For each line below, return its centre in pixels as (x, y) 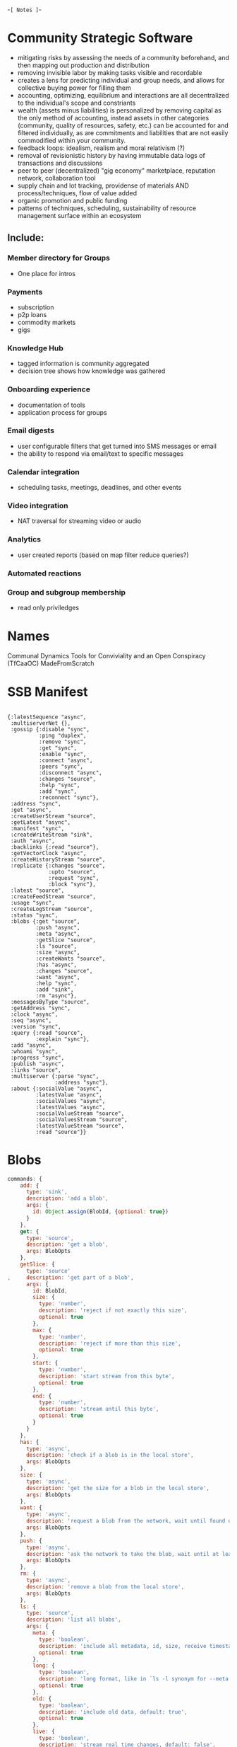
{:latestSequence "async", (47, 717)
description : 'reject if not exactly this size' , (113, 1311)
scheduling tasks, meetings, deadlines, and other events (99, 488)
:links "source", (36, 1070)
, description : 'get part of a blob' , (71, 1277)
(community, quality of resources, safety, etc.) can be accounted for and (123, 125)
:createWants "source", (71, 958)
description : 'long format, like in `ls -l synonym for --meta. (135, 1679)
